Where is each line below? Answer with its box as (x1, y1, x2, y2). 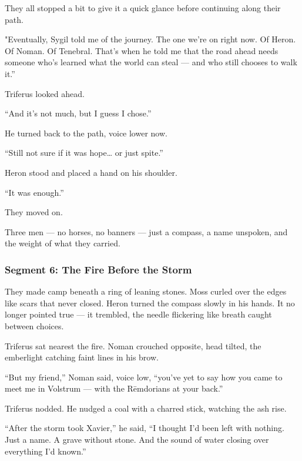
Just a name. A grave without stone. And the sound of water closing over (5, 433, 269, 446)
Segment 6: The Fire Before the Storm (5, 262, 192, 276)
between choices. (5, 319, 64, 332)
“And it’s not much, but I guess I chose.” (5, 107, 152, 119)
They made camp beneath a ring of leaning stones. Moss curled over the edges (5, 285, 287, 298)
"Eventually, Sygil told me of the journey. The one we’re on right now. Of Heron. (5, 33, 296, 45)
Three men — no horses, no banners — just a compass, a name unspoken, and (5, 225, 288, 238)
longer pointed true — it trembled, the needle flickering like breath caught (5, 308, 272, 320)
